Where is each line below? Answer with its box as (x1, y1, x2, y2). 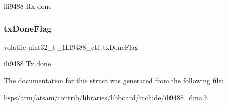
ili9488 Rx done (4, 1, 52, 11)
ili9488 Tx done (4, 58, 51, 69)
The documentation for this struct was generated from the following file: (4, 75, 224, 85)
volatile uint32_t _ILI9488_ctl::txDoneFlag (4, 41, 138, 52)
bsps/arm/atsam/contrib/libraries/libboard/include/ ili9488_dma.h (4, 92, 208, 102)
